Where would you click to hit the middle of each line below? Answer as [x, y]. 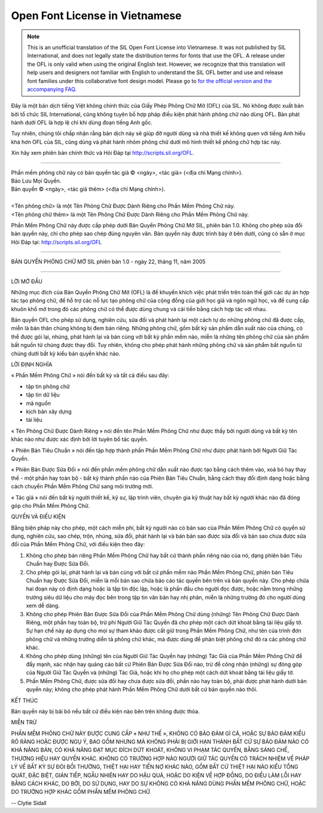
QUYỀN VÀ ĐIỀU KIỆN [38, 517]
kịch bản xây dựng [49, 412]
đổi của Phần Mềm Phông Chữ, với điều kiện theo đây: [78, 544]
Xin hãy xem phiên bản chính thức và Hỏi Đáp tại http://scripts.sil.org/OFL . [103, 153]
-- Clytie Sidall [29, 803]
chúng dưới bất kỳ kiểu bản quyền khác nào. [66, 354]
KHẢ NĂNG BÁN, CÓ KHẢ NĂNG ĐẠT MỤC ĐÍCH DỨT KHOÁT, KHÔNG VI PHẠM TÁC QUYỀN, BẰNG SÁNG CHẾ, [150, 750]
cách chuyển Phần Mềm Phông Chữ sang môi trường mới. [82, 486]
